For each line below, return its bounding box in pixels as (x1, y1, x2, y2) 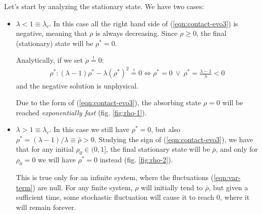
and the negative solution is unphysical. (16, 80, 138, 91)
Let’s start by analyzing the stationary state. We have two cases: (4, 1, 204, 11)
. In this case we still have (49, 124, 129, 135)
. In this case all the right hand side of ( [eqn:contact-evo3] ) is (49, 18, 238, 28)
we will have (38, 154, 76, 165)
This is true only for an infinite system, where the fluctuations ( (16, 172, 214, 183)
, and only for (216, 144, 258, 154)
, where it (220, 192, 250, 202)
